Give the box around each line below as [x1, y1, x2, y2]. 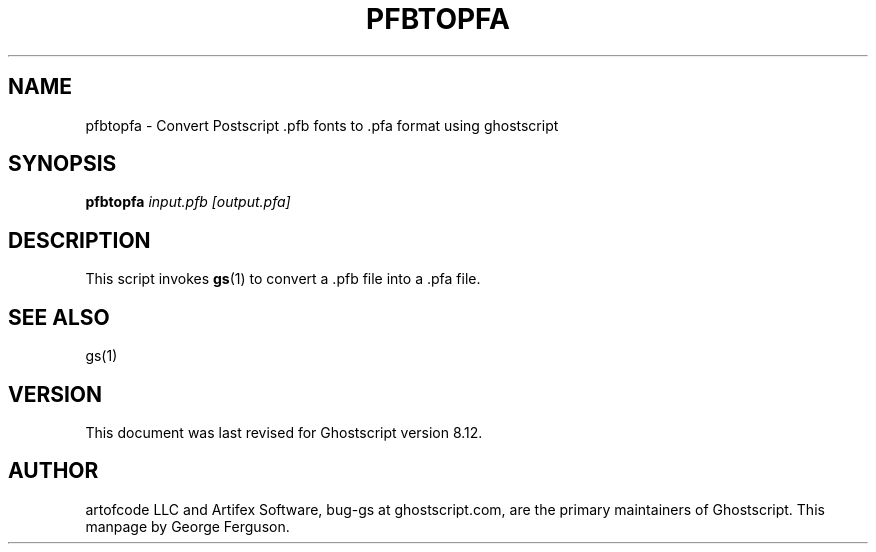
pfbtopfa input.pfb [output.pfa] [85, 193, 291, 211]
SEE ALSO [8, 304, 110, 330]
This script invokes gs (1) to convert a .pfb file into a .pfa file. [85, 270, 481, 288]
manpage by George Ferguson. [85, 517, 290, 535]
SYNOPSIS [8, 151, 117, 177]
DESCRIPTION [8, 227, 151, 253]
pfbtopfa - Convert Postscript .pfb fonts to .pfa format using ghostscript [85, 116, 559, 134]
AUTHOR [8, 458, 99, 484]
